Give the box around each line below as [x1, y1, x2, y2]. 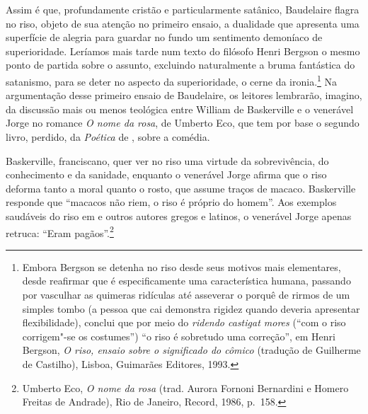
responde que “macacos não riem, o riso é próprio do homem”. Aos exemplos [6, 195, 337, 209]
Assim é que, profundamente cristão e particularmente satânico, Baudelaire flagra [6, 2, 360, 16]
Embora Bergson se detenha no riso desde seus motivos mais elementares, [22, 259, 341, 274]
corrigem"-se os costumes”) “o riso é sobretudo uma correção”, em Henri [22, 328, 335, 343]
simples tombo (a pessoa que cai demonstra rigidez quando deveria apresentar [22, 301, 360, 316]
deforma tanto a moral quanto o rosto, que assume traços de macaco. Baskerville [6, 180, 356, 195]
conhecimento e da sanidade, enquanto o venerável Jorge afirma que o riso [6, 167, 327, 182]
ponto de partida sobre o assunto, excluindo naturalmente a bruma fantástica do [6, 57, 355, 72]
